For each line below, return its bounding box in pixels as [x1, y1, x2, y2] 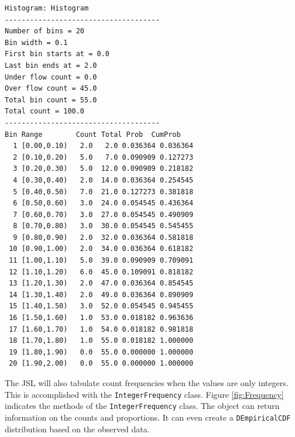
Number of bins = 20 [5, 27, 85, 36]
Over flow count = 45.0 [5, 84, 97, 93]
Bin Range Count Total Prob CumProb [5, 130, 181, 139]
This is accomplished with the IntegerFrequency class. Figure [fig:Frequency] [5, 388, 284, 400]
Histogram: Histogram [5, 4, 89, 12]
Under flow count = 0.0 [5, 73, 97, 81]
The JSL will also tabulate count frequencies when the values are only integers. [5, 377, 289, 388]
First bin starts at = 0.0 [5, 50, 109, 59]
